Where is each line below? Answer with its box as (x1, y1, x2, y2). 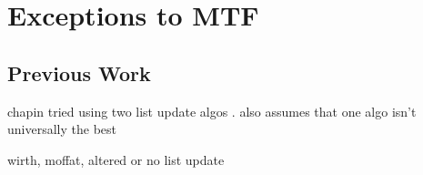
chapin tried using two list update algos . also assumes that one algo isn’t (7, 101, 417, 120)
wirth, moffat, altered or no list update (7, 149, 225, 169)
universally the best (7, 119, 116, 139)
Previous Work (7, 58, 151, 87)
